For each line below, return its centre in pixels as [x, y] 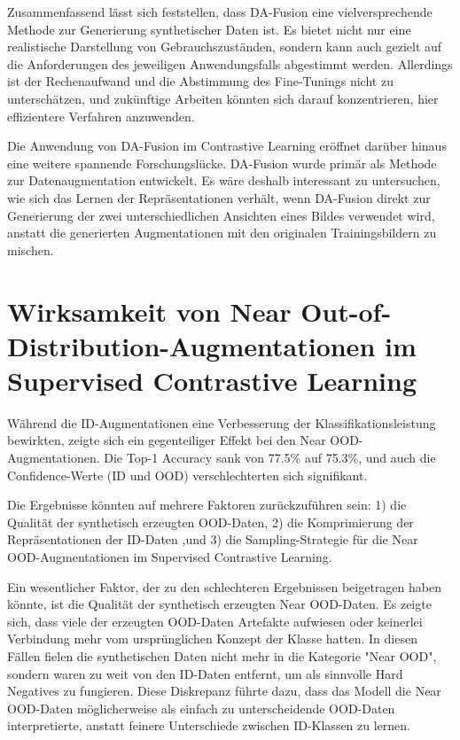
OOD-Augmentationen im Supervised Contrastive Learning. [170, 556]
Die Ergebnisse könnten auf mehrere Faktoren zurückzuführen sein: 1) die [207, 505]
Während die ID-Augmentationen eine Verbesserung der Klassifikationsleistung [222, 422]
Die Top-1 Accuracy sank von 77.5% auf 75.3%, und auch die [270, 457]
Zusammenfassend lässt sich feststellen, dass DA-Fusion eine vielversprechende [220, 12]
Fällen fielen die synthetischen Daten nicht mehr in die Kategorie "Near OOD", [222, 655]
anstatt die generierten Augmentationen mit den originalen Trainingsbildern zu [222, 233]
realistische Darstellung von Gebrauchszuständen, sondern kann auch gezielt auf [225, 47]
